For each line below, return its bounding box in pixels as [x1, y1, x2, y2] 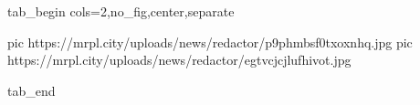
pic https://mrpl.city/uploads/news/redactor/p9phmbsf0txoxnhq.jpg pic [7, 32, 413, 51]
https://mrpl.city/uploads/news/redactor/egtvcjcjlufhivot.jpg [7, 50, 352, 69]
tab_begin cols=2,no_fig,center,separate [7, 2, 235, 20]
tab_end [7, 80, 56, 100]
